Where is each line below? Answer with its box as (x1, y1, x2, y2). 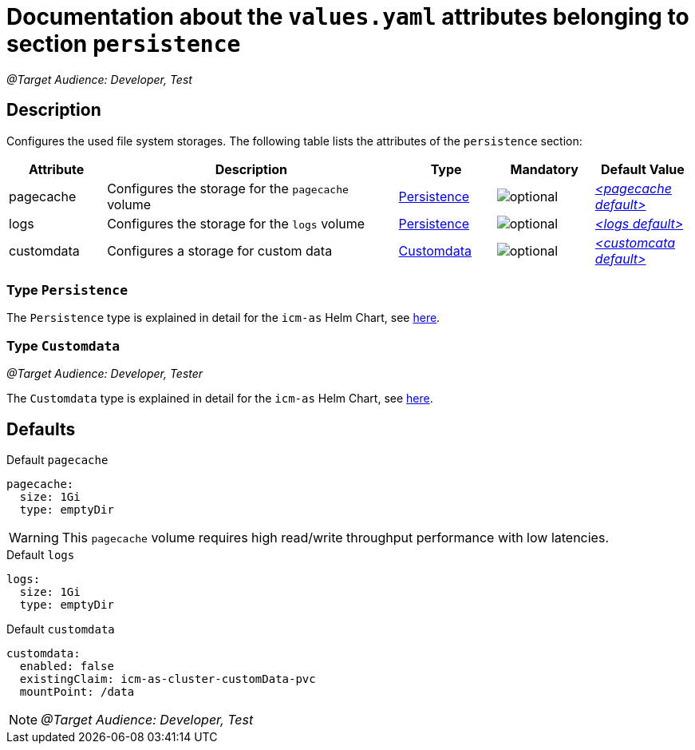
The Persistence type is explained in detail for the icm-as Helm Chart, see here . (6, 311, 440, 325)
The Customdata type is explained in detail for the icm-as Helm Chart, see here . (6, 391, 433, 406)
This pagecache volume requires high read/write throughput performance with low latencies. (61, 529, 609, 546)
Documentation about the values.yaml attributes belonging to (6, 3, 689, 30)
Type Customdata (6, 337, 120, 354)
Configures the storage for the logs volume (107, 215, 365, 232)
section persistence (6, 30, 241, 58)
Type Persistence (6, 281, 128, 298)
